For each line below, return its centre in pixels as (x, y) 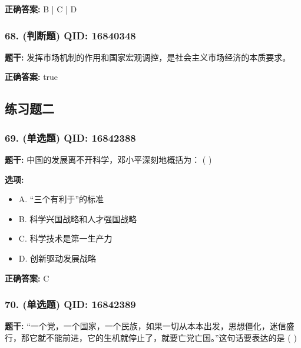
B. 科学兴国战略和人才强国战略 (78, 218)
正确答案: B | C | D (41, 9)
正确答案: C (27, 278)
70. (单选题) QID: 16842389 (70, 304)
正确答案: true (32, 77)
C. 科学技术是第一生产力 (65, 238)
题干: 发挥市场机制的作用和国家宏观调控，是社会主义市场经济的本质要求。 (148, 57)
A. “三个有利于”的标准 (61, 199)
